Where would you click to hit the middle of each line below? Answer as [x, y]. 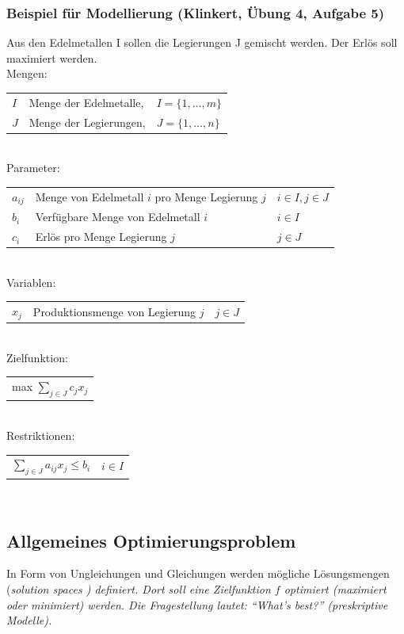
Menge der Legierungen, [87, 122]
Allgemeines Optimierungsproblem [151, 540]
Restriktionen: [41, 435]
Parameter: [33, 168]
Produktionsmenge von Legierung [114, 311]
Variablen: [31, 282]
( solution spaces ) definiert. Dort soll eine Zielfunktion [139, 589]
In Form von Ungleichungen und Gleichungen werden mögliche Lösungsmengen [198, 573]
